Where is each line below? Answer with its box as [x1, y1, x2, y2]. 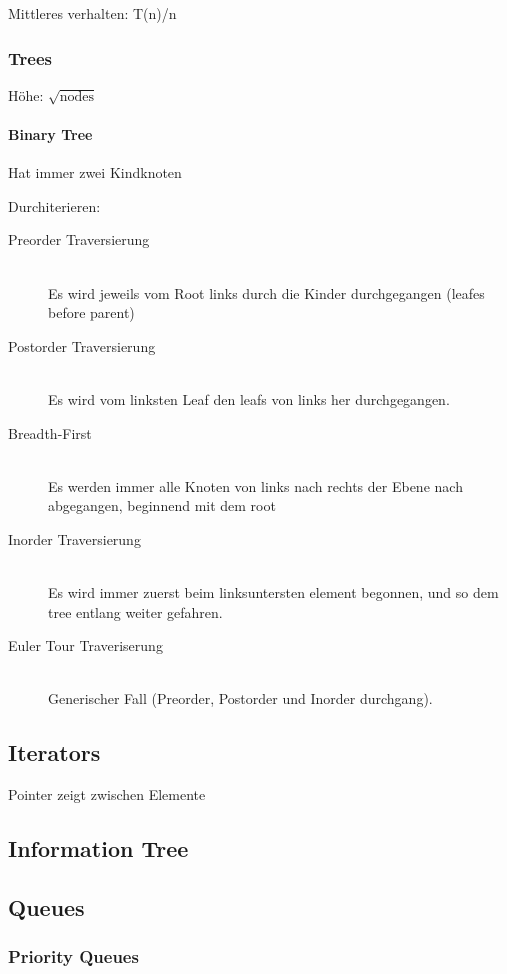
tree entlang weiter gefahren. [48, 601, 223, 622]
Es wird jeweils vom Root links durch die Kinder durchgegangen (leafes [48, 282, 485, 303]
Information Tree [8, 833, 189, 864]
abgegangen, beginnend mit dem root [48, 495, 276, 516]
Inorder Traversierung [8, 528, 141, 549]
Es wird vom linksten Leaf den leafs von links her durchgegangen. [48, 388, 450, 409]
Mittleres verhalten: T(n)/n [8, 3, 177, 23]
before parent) [48, 302, 135, 323]
